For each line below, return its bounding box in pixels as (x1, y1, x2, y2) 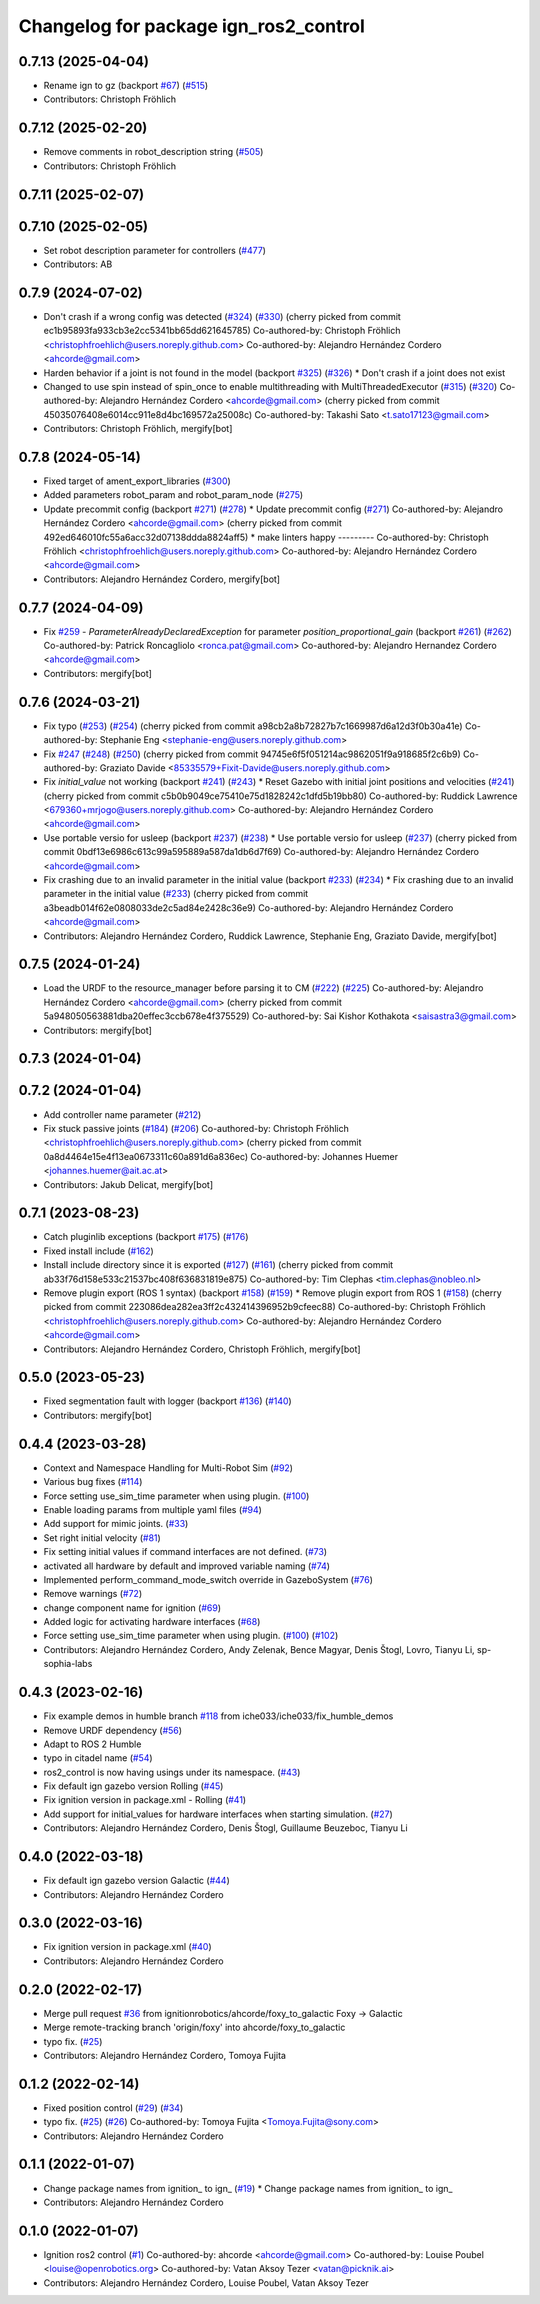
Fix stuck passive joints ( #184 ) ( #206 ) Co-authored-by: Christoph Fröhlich (43, 1122, 350, 1134)
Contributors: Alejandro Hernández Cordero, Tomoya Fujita (43, 2049, 287, 2061)
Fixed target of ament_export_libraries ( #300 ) (43, 475, 232, 487)
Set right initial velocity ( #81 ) (43, 1531, 162, 1544)
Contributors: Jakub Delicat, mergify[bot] (43, 1178, 214, 1190)
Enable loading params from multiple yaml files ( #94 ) (43, 1503, 262, 1515)
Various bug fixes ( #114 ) (43, 1476, 143, 1488)
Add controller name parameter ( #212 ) (43, 1108, 202, 1120)
